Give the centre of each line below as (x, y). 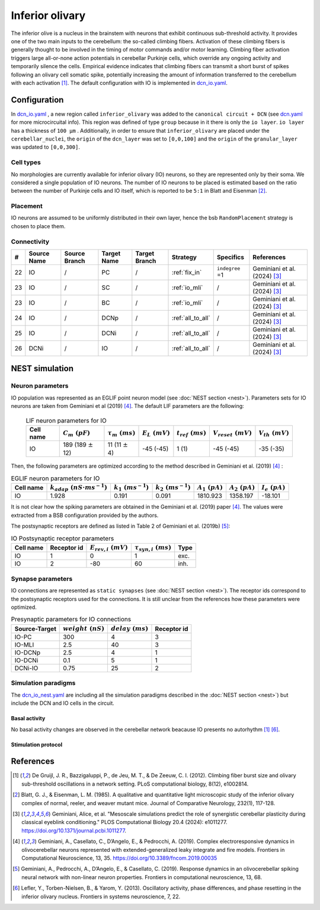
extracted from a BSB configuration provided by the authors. (85, 515)
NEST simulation (42, 368)
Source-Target (35, 628)
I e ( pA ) (273, 488)
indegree (228, 269)
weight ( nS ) (84, 628)
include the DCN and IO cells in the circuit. (63, 703)
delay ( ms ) (130, 628)
